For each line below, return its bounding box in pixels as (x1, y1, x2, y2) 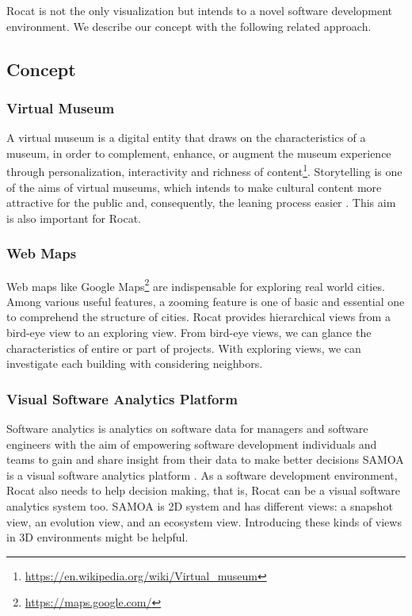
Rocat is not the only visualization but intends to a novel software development (6, 2, 393, 18)
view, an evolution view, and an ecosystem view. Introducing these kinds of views (6, 513, 402, 530)
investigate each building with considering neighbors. (6, 355, 263, 372)
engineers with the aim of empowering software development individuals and (6, 435, 377, 452)
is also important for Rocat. (6, 209, 141, 226)
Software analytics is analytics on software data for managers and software (6, 420, 368, 437)
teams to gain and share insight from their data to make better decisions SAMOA (6, 451, 404, 468)
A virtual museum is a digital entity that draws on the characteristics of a (6, 129, 366, 146)
